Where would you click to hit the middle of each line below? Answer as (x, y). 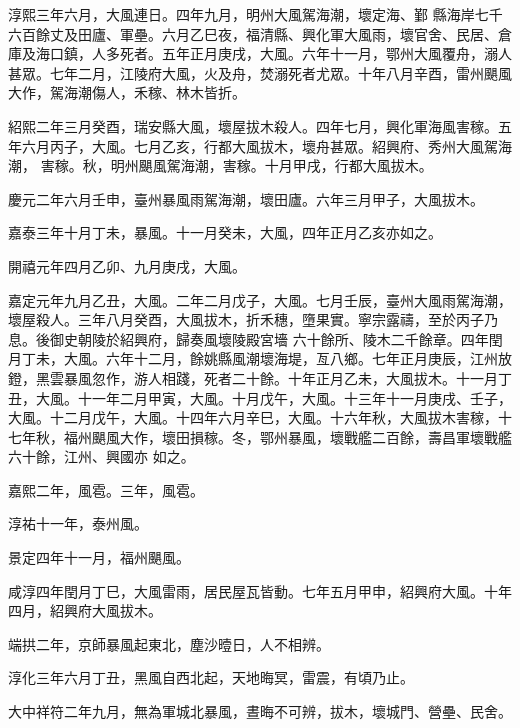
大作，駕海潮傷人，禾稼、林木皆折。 (127, 92)
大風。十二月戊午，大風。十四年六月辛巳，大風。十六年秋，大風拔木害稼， (253, 417)
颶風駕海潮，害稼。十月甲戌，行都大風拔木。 (285, 165)
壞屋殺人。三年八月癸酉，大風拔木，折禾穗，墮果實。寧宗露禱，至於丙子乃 (253, 319)
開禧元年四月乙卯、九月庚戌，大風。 (127, 265)
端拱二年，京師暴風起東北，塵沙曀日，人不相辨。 (169, 643)
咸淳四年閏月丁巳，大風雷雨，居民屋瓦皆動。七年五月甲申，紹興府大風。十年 (260, 590)
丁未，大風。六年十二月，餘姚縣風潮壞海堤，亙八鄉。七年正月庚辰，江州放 (266, 358)
